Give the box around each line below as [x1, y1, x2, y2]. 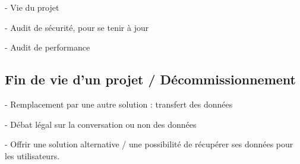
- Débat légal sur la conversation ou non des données [5, 118, 197, 130]
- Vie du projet [5, 1, 59, 13]
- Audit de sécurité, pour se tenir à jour [5, 21, 149, 33]
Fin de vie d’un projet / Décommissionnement [5, 70, 296, 89]
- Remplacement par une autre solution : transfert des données [5, 97, 233, 110]
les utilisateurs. [5, 149, 60, 162]
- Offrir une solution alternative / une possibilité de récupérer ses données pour [5, 138, 293, 150]
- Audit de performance [5, 41, 90, 53]
